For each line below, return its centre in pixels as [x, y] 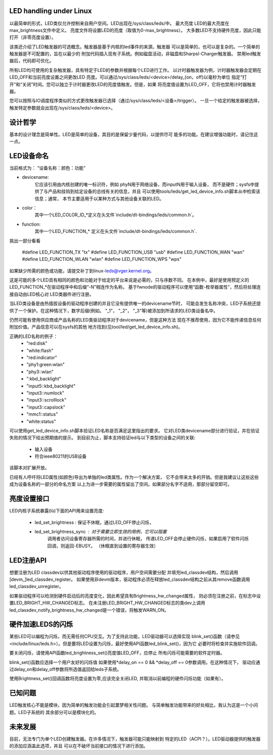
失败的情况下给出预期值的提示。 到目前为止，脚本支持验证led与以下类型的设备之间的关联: [102, 438]
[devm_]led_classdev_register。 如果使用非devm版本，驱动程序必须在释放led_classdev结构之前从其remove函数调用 [130, 579]
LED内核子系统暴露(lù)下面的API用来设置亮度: [57, 511]
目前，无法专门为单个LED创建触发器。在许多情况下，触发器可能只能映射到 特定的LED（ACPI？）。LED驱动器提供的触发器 [135, 739]
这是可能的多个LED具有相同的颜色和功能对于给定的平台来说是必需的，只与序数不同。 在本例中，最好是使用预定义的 [129, 280]
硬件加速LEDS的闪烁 [41, 625]
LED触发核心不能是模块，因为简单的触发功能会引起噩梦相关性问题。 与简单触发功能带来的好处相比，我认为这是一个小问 [134, 705]
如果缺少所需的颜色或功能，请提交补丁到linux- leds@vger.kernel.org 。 [82, 270]
